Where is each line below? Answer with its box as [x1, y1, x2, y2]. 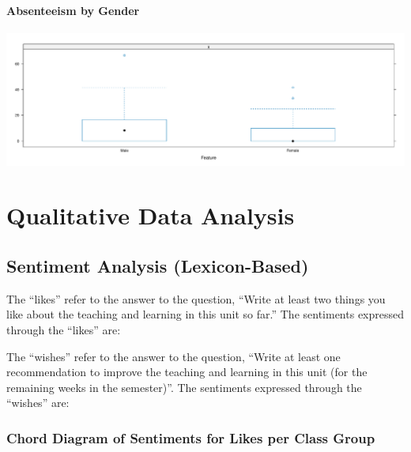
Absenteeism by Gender [6, 2, 140, 18]
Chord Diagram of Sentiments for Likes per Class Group [6, 428, 375, 447]
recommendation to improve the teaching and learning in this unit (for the [6, 363, 368, 380]
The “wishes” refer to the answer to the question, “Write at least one [6, 348, 341, 364]
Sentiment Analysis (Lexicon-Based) [6, 253, 309, 277]
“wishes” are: [6, 394, 70, 411]
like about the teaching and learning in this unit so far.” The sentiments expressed [6, 306, 405, 322]
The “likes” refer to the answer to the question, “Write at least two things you [6, 290, 386, 307]
